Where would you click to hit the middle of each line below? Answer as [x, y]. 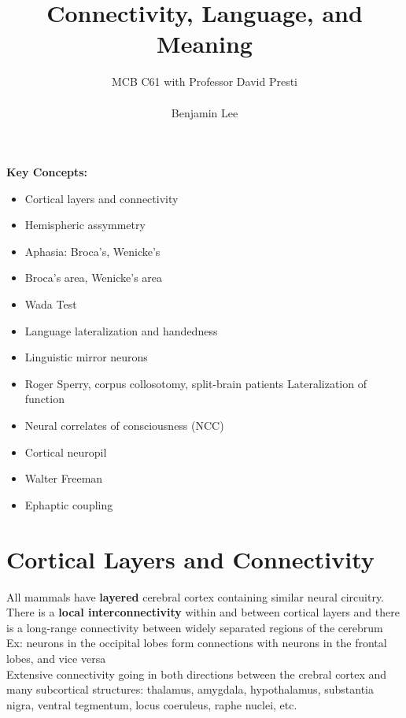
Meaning [205, 44]
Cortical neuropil [66, 452]
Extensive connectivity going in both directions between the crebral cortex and [197, 674]
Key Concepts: [47, 172]
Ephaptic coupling [69, 504]
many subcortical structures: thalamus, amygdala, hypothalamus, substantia [190, 689]
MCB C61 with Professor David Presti [204, 81]
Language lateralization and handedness [121, 330]
